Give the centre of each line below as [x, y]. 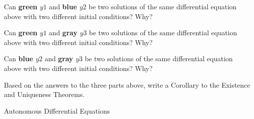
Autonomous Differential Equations [57, 110]
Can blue [19, 59]
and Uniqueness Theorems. [44, 94]
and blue [63, 6]
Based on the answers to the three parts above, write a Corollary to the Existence [127, 84]
